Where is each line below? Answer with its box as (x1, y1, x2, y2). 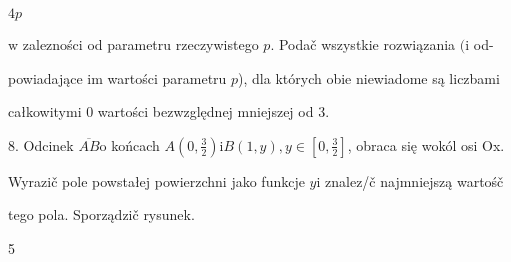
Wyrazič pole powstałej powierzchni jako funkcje (8, 170, 305, 191)
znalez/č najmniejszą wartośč (325, 170, 504, 191)
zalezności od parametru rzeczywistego (22, 34, 259, 54)
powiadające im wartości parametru (8, 67, 227, 88)
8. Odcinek (8, 134, 74, 155)
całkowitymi (8, 101, 82, 122)
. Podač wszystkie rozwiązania (270, 34, 456, 54)
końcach (111, 134, 160, 155)
